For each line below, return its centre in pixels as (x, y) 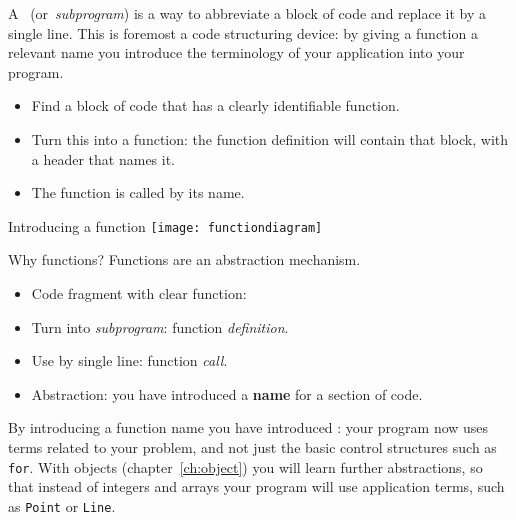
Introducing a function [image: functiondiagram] (165, 225)
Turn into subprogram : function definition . (160, 326)
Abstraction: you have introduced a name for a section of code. (227, 393)
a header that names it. (103, 158)
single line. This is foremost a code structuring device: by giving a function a (243, 32)
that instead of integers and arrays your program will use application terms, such (256, 486)
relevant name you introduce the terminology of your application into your (236, 52)
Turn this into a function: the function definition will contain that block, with (270, 138)
